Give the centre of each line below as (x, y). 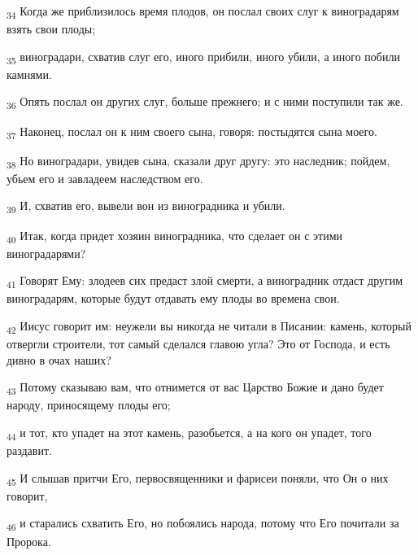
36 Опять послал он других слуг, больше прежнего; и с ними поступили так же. (205, 103)
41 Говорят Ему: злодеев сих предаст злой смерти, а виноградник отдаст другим (205, 282)
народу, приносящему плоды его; (89, 405)
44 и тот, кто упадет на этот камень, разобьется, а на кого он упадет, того (189, 433)
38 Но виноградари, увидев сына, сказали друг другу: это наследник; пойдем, (198, 161)
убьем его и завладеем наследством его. (105, 178)
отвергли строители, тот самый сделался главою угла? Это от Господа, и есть (198, 344)
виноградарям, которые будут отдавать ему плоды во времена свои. (173, 298)
